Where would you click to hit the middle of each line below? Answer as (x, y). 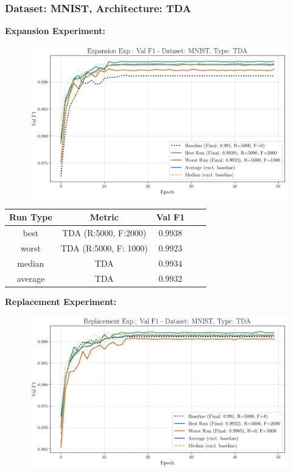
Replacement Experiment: (61, 301)
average (31, 278)
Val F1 (170, 217)
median (31, 263)
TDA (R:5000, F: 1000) (104, 247)
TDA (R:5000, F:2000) (104, 233)
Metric (104, 217)
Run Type (31, 217)
